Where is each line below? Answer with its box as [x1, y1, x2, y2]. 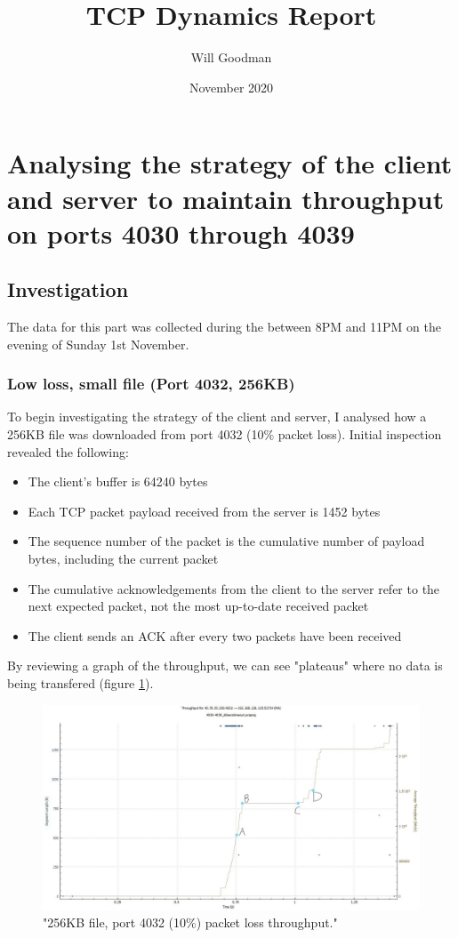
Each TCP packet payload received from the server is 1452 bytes [28, 501, 381, 520]
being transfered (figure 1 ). [7, 674, 154, 693]
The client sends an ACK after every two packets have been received [28, 626, 402, 645]
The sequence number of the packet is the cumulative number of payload [28, 532, 425, 550]
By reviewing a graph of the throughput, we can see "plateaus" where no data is [7, 656, 443, 675]
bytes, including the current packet [28, 549, 219, 568]
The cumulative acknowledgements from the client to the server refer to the [28, 579, 440, 597]
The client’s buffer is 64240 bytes [28, 472, 208, 491]
